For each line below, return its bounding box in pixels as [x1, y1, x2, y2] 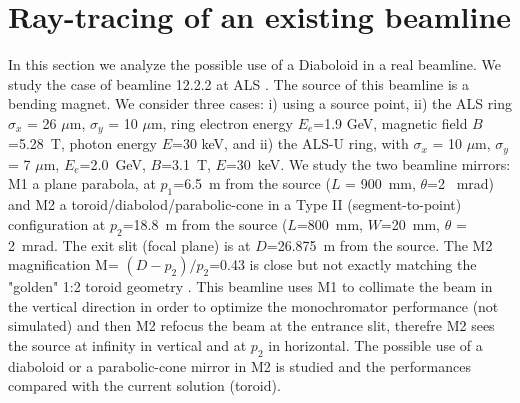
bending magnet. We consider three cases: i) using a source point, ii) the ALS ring [8, 93, 512, 114]
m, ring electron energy [150, 112, 293, 133]
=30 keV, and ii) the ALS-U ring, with [172, 133, 409, 154]
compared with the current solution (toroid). [8, 375, 281, 396]
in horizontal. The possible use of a [268, 334, 483, 355]
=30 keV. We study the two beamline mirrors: [225, 153, 511, 174]
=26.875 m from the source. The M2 [266, 234, 493, 255]
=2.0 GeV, [79, 153, 146, 174]
